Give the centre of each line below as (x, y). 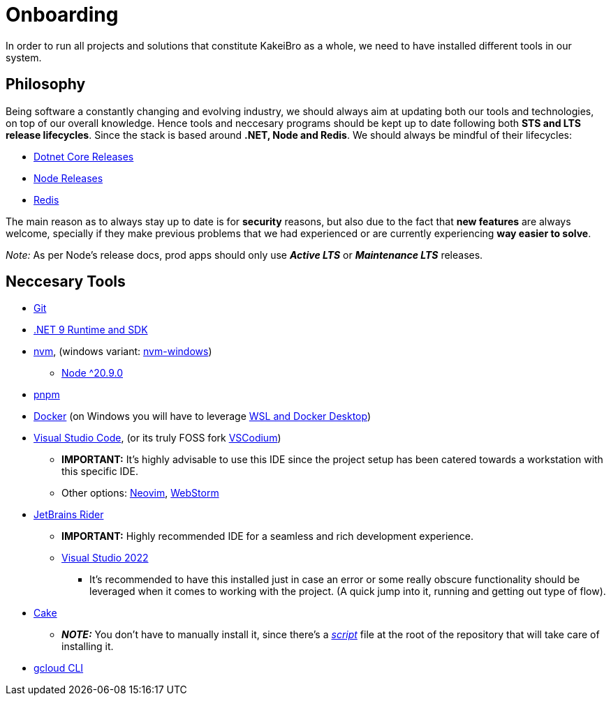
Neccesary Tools (66, 282)
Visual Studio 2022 (105, 558)
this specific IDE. (100, 472)
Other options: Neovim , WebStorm (140, 493)
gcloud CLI (59, 668)
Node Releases (68, 178)
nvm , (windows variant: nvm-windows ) (123, 352)
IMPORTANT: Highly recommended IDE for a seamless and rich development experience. (267, 536)
